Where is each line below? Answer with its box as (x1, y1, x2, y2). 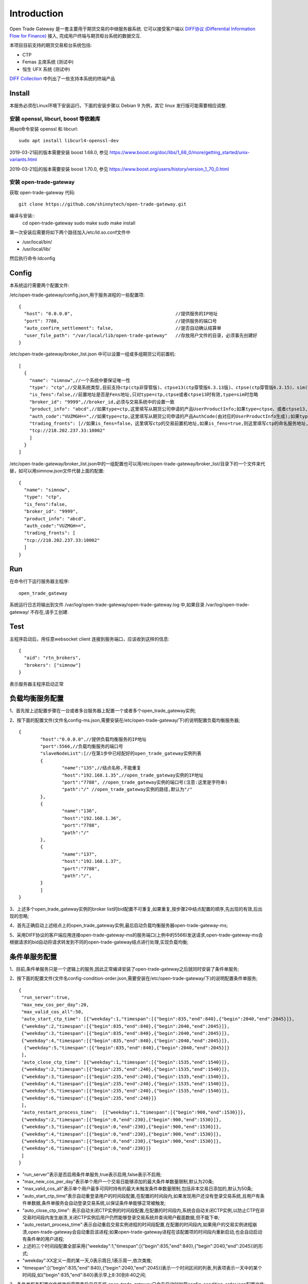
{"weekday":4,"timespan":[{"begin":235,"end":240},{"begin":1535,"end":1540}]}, (21, 1081, 230, 1086)
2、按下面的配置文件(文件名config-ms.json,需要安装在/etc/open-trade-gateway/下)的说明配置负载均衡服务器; (9, 717, 240, 723)
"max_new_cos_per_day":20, (21, 1002, 89, 1008)
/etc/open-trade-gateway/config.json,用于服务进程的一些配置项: (9, 292, 145, 298)
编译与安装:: (9, 213, 35, 219)
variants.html (9, 157, 37, 163)
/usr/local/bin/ (22, 239, 52, 245)
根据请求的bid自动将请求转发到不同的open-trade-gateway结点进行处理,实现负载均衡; (9, 939, 189, 945)
